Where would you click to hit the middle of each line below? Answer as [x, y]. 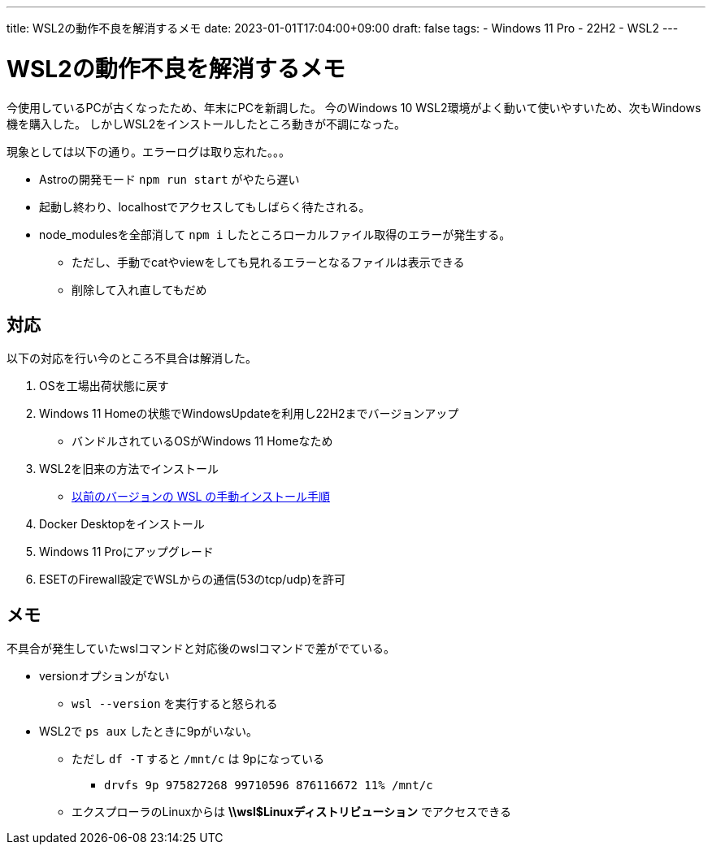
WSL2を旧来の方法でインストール [129, 469]
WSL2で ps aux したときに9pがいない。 [148, 732]
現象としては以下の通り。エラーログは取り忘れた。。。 [149, 151]
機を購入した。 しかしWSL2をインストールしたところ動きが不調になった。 [206, 124]
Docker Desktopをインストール [122, 524]
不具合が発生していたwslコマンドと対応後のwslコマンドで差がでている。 [201, 649]
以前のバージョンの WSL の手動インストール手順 [201, 497]
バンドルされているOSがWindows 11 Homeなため [202, 441]
